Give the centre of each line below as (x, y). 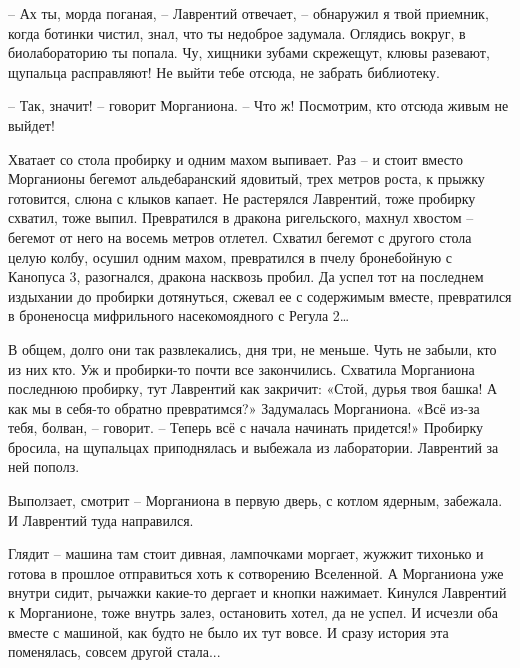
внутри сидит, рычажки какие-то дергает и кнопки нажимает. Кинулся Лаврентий (257, 592)
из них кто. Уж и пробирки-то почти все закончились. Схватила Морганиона (241, 368)
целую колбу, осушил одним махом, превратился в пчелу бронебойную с (230, 256)
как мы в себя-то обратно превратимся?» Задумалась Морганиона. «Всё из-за (244, 407)
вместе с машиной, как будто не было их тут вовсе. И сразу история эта (228, 631)
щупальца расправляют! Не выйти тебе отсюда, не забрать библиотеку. (224, 71)
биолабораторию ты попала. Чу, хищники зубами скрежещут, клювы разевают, (249, 52)
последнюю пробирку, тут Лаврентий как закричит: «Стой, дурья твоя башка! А (253, 388)
